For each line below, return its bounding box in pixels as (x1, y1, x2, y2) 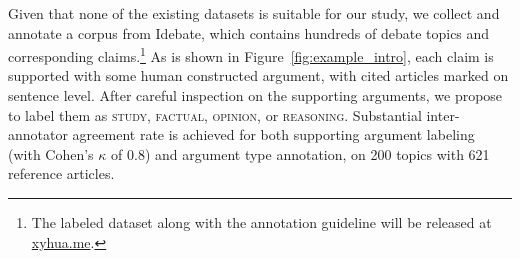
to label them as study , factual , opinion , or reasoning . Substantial (8, 104, 422, 125)
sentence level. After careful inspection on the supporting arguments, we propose (8, 85, 503, 106)
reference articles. (8, 163, 115, 184)
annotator (8, 124, 68, 145)
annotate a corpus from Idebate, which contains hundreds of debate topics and (8, 22, 490, 43)
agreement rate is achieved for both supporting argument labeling (72, 124, 475, 145)
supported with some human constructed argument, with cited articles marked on (8, 65, 509, 86)
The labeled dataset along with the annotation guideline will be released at (31, 212, 492, 232)
